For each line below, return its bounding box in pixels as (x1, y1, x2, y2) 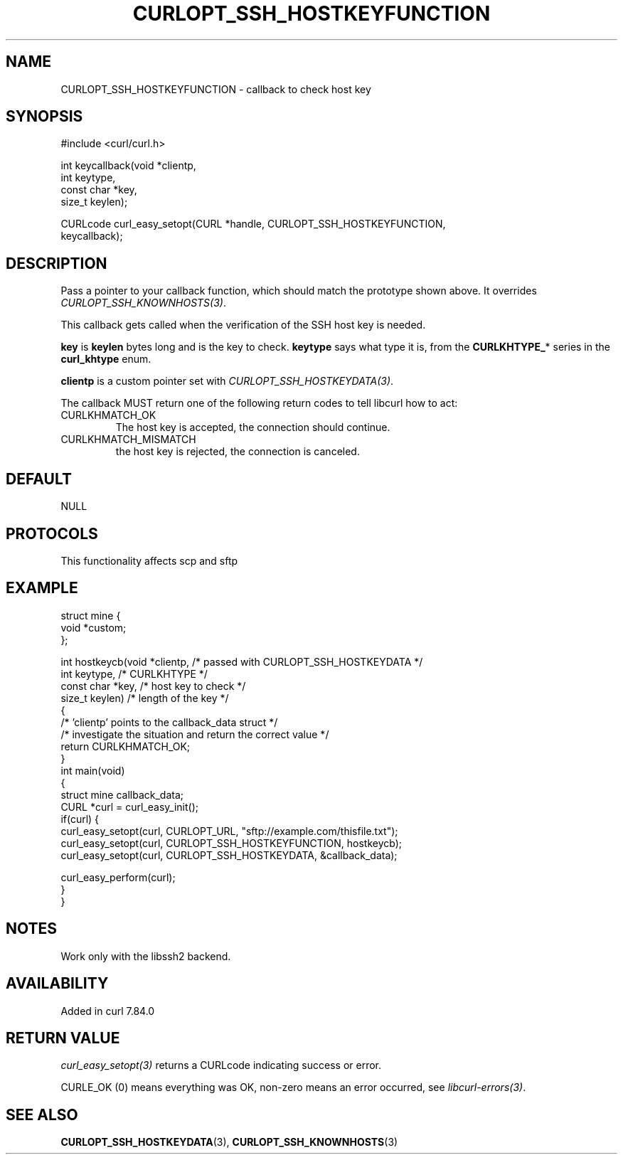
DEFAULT (6, 469, 72, 488)
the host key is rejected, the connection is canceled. (115, 445, 360, 458)
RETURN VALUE (6, 1028, 120, 1047)
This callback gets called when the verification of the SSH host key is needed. (60, 319, 426, 331)
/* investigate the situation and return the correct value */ (60, 728, 329, 740)
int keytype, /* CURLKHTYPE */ (60, 667, 208, 680)
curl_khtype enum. (60, 353, 151, 366)
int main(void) (60, 764, 125, 777)
